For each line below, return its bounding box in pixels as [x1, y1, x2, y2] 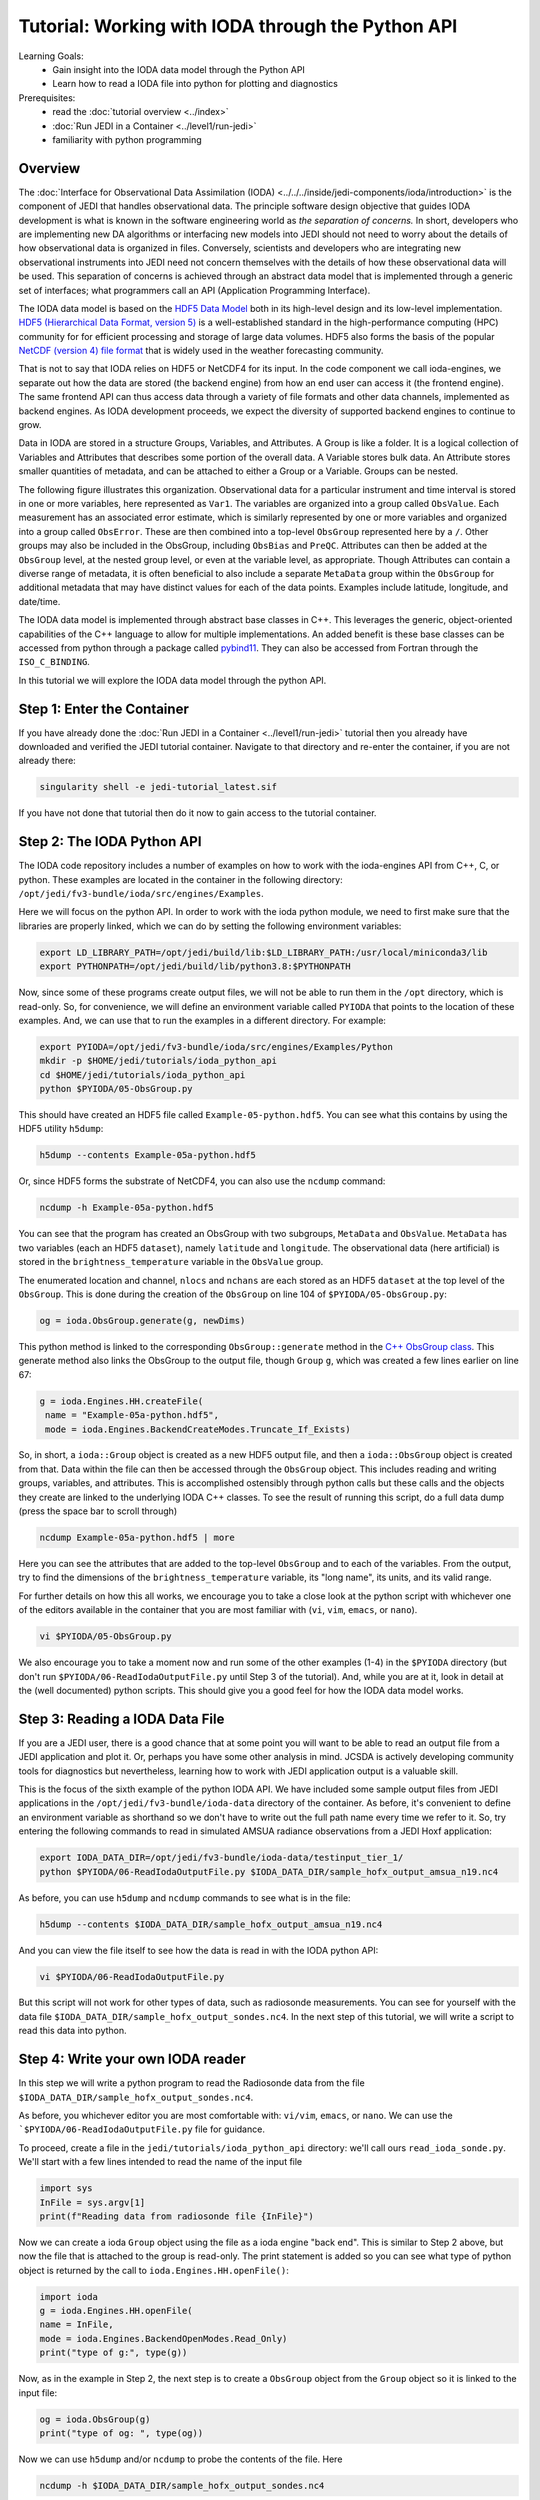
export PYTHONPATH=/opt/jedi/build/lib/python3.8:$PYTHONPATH [39, 961, 351, 972]
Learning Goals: [18, 50, 84, 62]
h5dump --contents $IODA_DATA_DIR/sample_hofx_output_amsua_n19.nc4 [39, 1918, 383, 1930]
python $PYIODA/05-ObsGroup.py [39, 1083, 194, 1095]
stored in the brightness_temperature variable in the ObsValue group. [18, 1256, 324, 1268]
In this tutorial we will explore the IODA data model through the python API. [18, 674, 327, 686]
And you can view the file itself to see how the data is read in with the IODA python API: [18, 1944, 379, 1956]
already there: [18, 755, 77, 767]
